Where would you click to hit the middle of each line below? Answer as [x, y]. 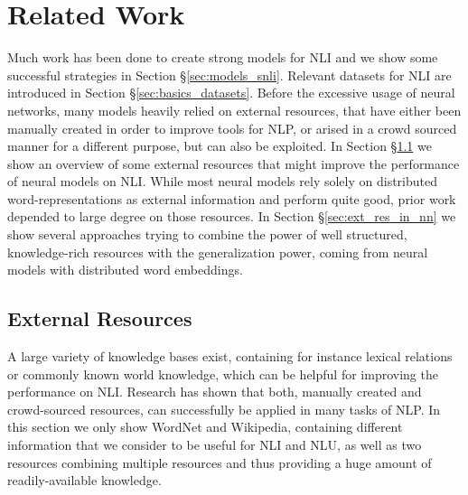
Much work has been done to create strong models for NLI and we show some [223, 57]
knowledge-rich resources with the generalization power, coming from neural [218, 252]
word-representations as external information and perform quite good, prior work [232, 198]
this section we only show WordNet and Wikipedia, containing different [205, 427]
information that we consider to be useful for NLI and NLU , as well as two [215, 445]
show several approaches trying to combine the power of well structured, [207, 234]
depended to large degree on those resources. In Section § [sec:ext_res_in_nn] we [232, 216]
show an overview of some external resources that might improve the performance [234, 163]
